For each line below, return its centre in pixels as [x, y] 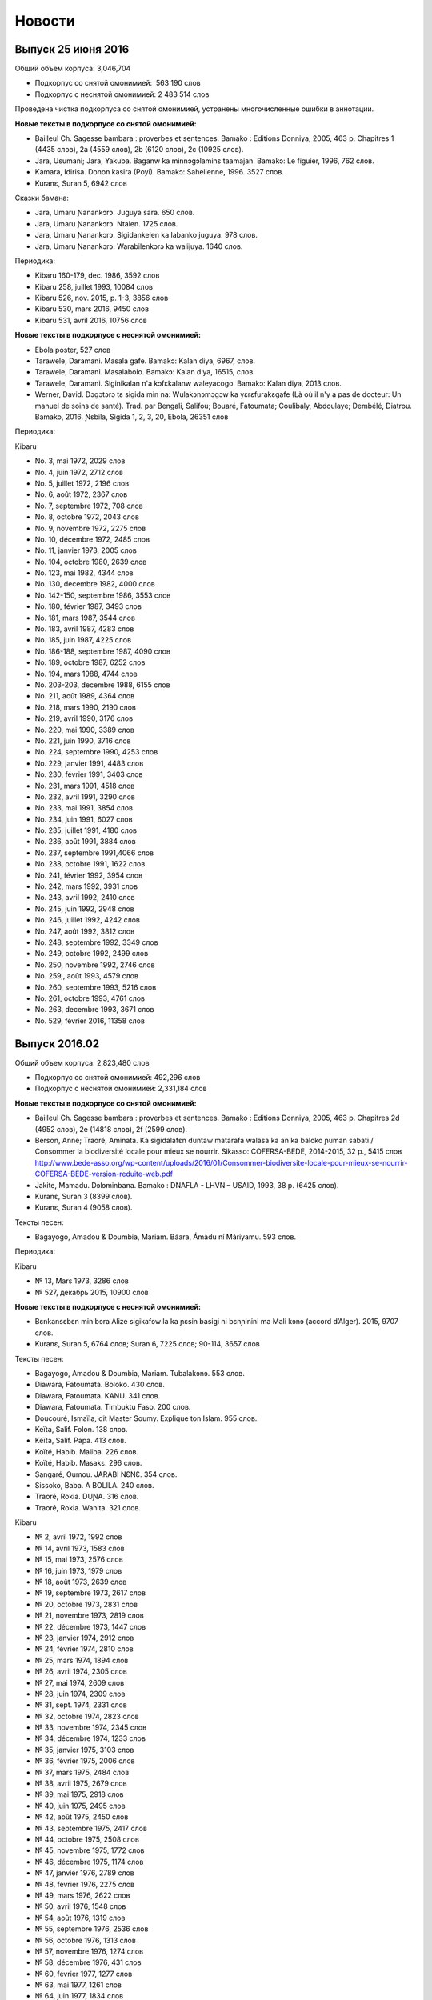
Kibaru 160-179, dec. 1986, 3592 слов [97, 275]
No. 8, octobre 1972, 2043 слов [87, 517]
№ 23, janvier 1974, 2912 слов [84, 1638]
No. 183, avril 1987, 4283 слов [84, 629]
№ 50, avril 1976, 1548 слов [80, 1906]
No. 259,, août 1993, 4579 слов [87, 976]
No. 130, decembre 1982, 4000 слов [95, 584]
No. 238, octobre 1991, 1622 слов [90, 864]
